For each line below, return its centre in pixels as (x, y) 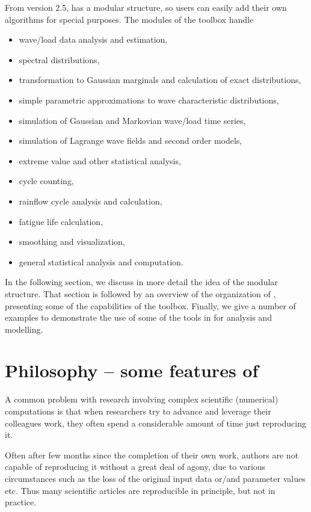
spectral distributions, (59, 59)
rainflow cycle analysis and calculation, (91, 201)
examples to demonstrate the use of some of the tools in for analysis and (138, 317)
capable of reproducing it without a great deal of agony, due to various (135, 467)
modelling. (24, 329)
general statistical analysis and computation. (101, 261)
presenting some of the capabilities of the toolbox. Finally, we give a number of (150, 305)
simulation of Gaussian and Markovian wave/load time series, (132, 120)
